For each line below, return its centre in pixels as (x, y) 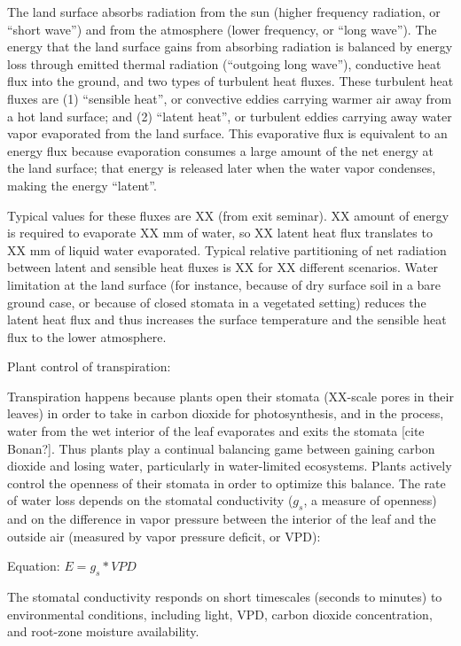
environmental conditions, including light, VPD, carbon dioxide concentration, (220, 614)
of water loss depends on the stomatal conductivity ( (150, 500)
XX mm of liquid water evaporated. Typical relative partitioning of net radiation (227, 249)
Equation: (34, 566)
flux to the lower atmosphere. (87, 336)
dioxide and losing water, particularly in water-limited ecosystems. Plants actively (230, 466)
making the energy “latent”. (82, 185)
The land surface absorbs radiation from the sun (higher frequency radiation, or (224, 12)
